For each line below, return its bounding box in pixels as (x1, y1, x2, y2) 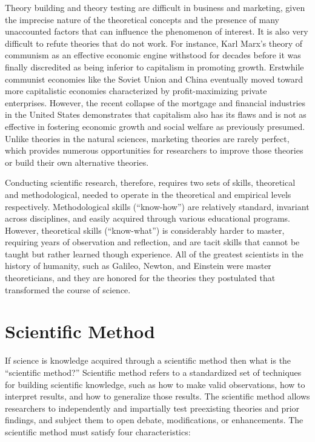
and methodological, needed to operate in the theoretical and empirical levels (5, 188, 291, 200)
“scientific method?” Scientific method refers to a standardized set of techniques (5, 365, 302, 378)
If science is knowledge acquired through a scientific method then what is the (5, 354, 291, 367)
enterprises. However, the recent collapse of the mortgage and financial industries (5, 96, 306, 109)
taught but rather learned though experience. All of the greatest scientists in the (5, 247, 303, 260)
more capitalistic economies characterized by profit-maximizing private (5, 84, 267, 97)
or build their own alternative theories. (5, 155, 149, 168)
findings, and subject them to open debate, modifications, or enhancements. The (5, 413, 303, 426)
